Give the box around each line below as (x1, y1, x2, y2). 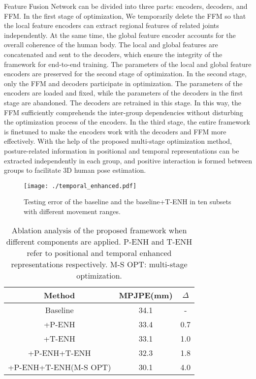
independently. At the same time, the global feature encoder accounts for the (4, 30, 236, 40)
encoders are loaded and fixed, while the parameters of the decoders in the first (4, 88, 243, 98)
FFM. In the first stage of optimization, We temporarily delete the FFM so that (4, 10, 246, 21)
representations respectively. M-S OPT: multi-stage (11, 258, 188, 270)
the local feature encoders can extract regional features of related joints (4, 20, 219, 31)
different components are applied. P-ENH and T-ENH (6, 235, 192, 247)
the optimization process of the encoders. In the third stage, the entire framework (4, 117, 250, 127)
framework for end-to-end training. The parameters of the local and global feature (4, 59, 252, 69)
